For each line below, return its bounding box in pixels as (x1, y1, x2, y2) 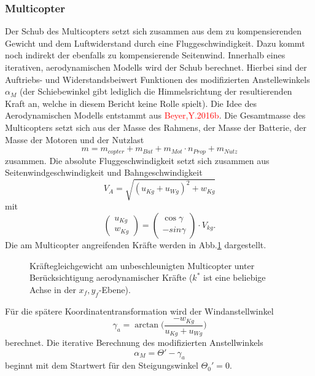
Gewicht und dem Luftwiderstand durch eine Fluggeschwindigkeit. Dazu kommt (5, 36, 305, 49)
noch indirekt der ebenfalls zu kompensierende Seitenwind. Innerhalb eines (5, 49, 286, 61)
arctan (134, 321, 159, 329)
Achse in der (29, 283, 76, 296)
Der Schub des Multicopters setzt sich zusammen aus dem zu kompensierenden (5, 25, 302, 37)
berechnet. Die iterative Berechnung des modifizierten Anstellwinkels (5, 336, 263, 349)
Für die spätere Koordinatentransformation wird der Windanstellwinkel (5, 304, 274, 317)
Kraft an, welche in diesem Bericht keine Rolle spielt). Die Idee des (5, 96, 257, 109)
